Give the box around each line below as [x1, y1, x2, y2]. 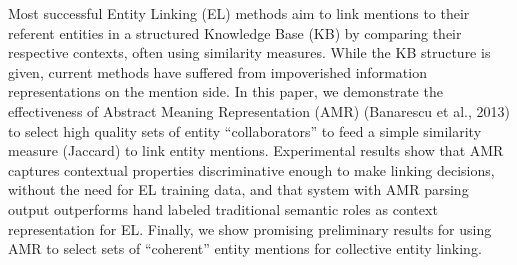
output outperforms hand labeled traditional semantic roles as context [8, 198, 438, 219]
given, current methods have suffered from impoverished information [8, 61, 427, 82]
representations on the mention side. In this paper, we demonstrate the [8, 81, 443, 102]
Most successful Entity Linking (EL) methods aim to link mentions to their [8, 3, 470, 23]
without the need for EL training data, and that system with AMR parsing [8, 179, 469, 200]
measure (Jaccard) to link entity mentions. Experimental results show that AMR [8, 140, 504, 161]
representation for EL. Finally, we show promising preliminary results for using [8, 218, 492, 239]
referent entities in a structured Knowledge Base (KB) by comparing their [8, 22, 462, 43]
